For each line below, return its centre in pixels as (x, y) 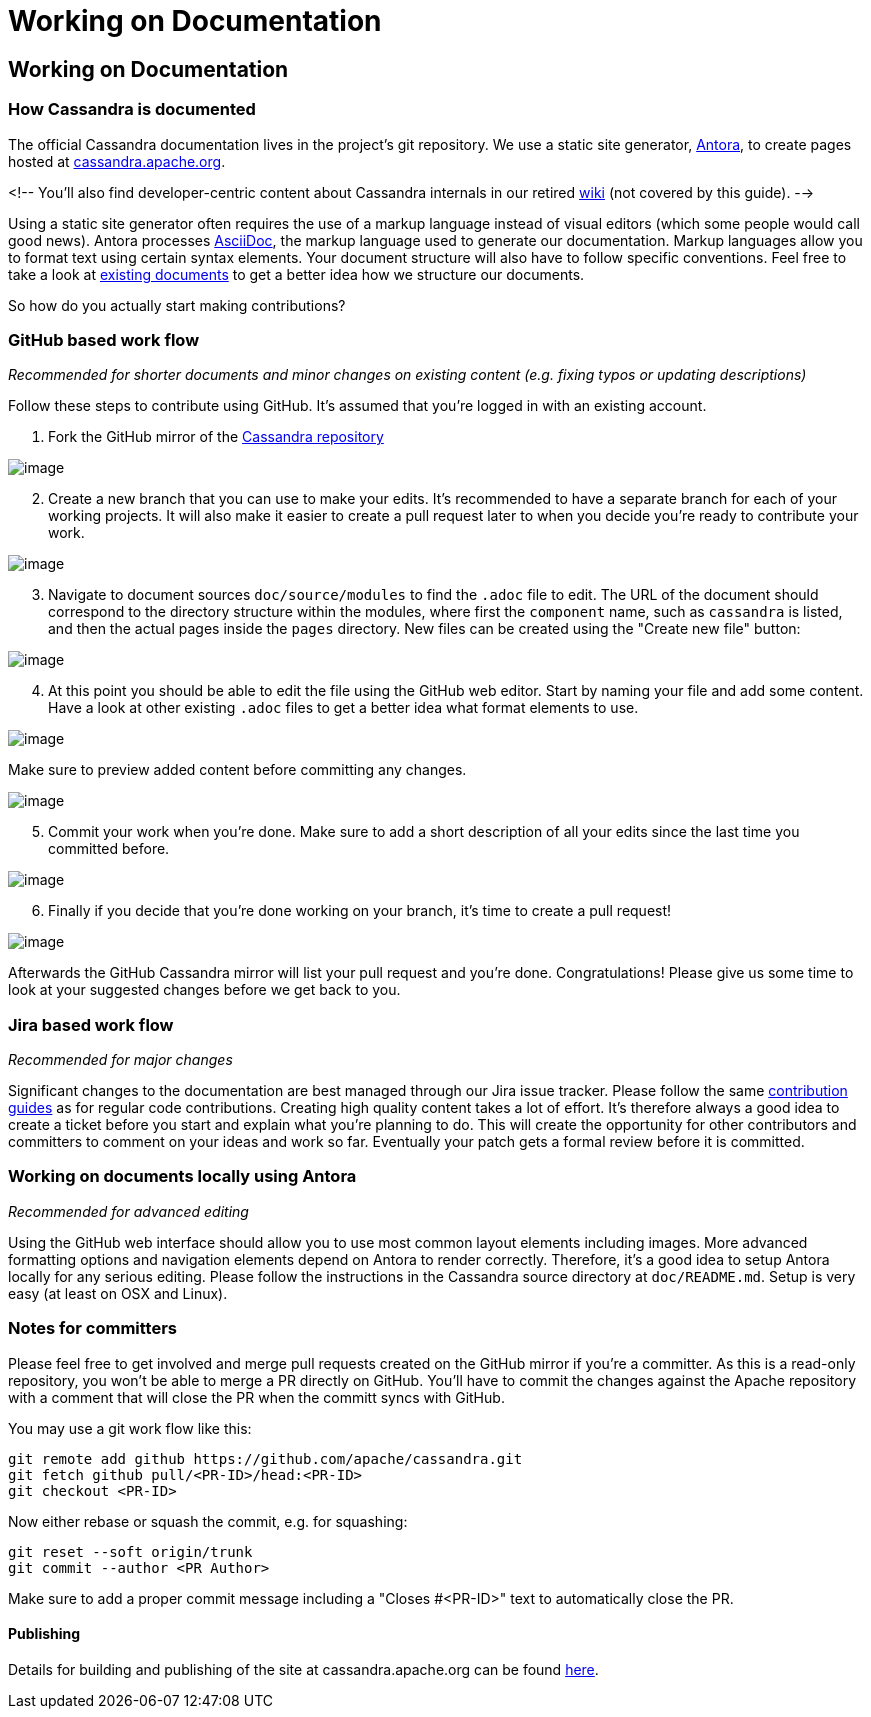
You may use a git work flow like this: (130, 1428)
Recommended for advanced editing (128, 1211)
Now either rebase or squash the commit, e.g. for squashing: (208, 1521)
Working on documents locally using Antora (182, 1176)
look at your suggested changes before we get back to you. (204, 990)
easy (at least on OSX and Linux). (118, 1293)
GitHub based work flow (104, 339)
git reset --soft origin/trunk (130, 1551)
